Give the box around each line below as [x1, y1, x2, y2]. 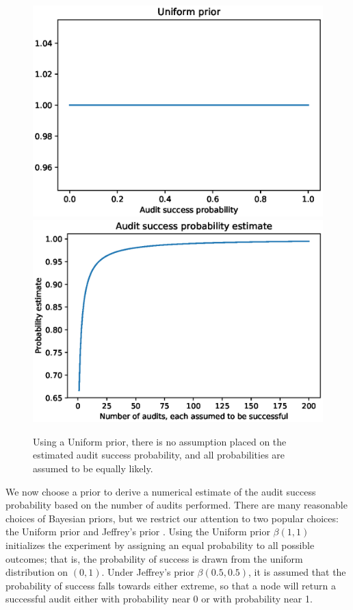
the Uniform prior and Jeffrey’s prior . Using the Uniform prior [5, 524, 270, 539]
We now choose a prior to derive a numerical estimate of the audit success [5, 484, 316, 498]
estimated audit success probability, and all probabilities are [33, 448, 285, 462]
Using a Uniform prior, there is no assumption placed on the [33, 434, 287, 448]
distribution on [5, 565, 68, 579]
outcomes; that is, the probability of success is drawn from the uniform [5, 551, 303, 565]
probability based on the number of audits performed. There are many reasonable [5, 498, 348, 512]
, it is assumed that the [248, 565, 346, 579]
